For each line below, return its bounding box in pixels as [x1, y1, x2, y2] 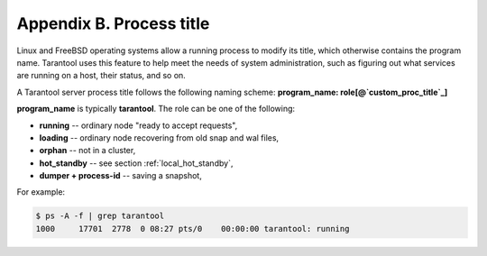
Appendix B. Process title [16, 14, 210, 33]
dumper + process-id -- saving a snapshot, [39, 170, 202, 181]
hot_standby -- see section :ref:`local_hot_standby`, [39, 158, 234, 169]
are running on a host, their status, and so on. [16, 70, 187, 81]
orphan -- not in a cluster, [39, 145, 136, 156]
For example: [16, 187, 66, 197]
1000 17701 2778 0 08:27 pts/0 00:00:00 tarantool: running [35, 224, 350, 233]
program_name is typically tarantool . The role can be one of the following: [16, 104, 296, 114]
